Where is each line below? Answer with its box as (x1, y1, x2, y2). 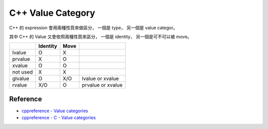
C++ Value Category (9, 7, 95, 18)
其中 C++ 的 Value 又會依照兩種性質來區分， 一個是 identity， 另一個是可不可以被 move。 (9, 34, 192, 40)
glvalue (12, 75, 30, 82)
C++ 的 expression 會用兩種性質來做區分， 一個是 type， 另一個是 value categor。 (9, 25, 178, 31)
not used (12, 69, 33, 76)
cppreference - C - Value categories (21, 115, 96, 121)
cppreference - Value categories (21, 108, 88, 114)
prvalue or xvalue (82, 82, 123, 88)
